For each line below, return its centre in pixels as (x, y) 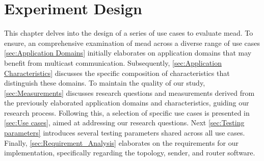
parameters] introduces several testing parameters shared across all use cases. (125, 133)
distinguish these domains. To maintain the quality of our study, (105, 83)
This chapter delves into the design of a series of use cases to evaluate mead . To (129, 33)
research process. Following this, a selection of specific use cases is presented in (127, 112)
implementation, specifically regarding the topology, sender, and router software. (130, 153)
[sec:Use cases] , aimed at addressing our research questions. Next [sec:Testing (124, 123)
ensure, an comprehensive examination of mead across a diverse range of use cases (132, 43)
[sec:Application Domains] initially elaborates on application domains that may (128, 53)
